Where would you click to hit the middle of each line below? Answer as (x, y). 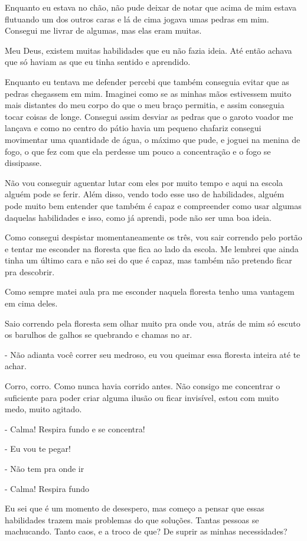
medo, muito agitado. (43, 409)
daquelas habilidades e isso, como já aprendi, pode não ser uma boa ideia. (138, 217)
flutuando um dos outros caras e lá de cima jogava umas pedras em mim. (137, 19)
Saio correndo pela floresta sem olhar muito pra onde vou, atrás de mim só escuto (153, 323)
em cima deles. (31, 303)
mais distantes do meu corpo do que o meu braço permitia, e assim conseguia (145, 105)
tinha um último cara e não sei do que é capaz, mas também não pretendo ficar (148, 260)
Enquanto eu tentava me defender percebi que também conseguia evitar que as (147, 81)
